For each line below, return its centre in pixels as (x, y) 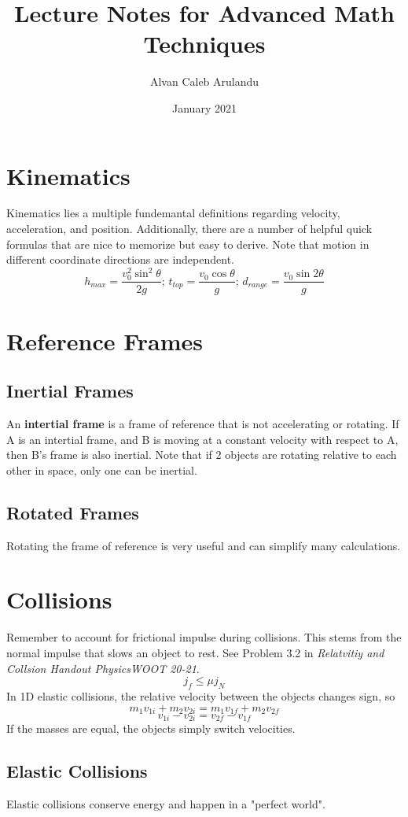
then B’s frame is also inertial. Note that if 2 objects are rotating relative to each (202, 455)
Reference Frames (105, 340)
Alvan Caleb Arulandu (204, 81)
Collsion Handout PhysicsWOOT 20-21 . (103, 668)
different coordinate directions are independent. (120, 259)
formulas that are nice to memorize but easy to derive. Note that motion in (188, 244)
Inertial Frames (70, 391)
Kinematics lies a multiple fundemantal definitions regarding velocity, (173, 213)
